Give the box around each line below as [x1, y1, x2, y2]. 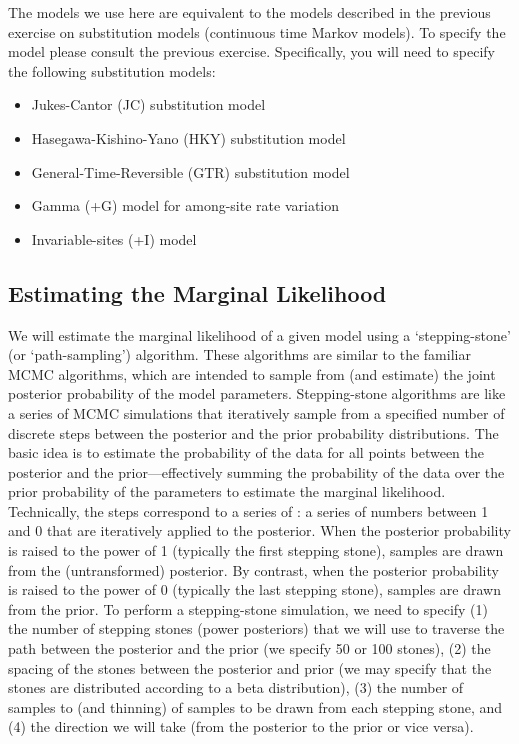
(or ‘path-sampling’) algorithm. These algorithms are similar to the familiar [8, 344, 471, 365]
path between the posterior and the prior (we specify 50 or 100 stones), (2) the [8, 638, 491, 659]
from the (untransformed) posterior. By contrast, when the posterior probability [8, 559, 499, 580]
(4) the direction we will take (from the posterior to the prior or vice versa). [8, 716, 474, 737]
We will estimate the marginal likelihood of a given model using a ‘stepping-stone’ [8, 324, 511, 345]
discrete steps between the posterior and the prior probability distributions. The [8, 422, 499, 443]
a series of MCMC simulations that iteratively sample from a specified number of [8, 402, 505, 423]
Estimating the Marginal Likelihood [8, 277, 387, 308]
